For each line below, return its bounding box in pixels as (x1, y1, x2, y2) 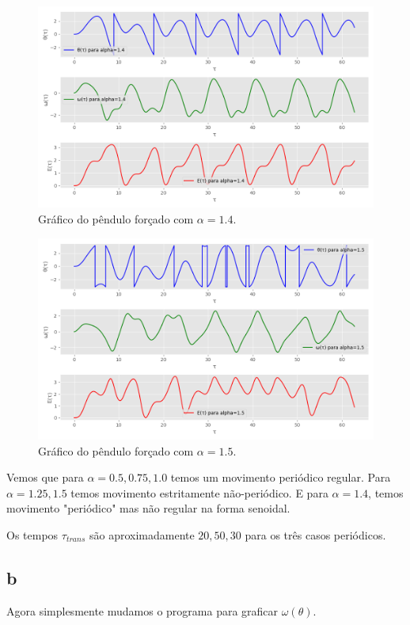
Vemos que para (6, 469, 84, 486)
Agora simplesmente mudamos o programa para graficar (6, 602, 279, 619)
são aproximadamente (89, 526, 195, 543)
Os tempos (6, 526, 59, 543)
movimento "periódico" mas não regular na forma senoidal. (6, 500, 290, 516)
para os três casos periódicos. (245, 526, 386, 543)
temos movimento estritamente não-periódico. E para (70, 484, 328, 501)
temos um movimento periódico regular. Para (170, 469, 391, 486)
